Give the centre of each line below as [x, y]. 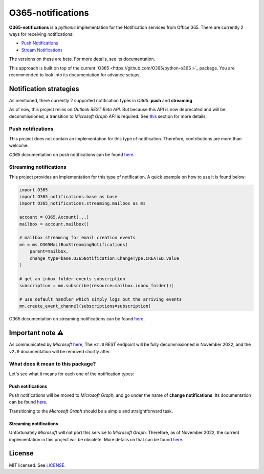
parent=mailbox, [49, 251]
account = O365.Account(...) [54, 217]
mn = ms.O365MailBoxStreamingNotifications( [74, 244]
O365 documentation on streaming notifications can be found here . [77, 319]
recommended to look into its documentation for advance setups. [75, 75]
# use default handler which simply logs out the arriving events [100, 299]
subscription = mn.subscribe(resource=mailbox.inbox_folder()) [97, 286]
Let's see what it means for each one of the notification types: [72, 374]
